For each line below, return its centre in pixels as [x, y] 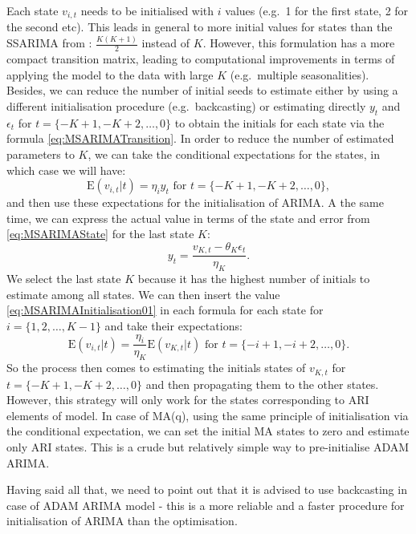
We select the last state [64, 279]
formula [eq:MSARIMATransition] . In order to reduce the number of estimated [200, 138]
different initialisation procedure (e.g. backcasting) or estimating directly [186, 105]
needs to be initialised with [147, 10]
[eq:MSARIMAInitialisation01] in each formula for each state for [165, 310]
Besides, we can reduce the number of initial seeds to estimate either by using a [202, 90]
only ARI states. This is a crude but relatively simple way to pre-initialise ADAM [208, 447]
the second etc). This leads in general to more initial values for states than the [200, 27]
